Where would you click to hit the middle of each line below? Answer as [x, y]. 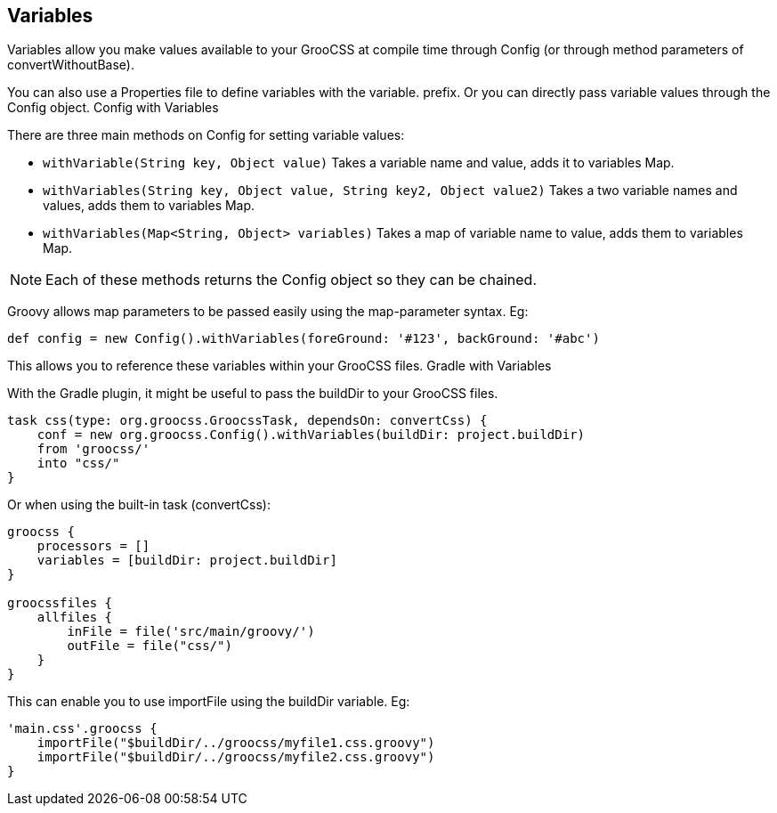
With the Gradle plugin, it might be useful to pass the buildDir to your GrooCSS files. [253, 394]
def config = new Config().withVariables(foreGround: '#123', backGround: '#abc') [304, 339]
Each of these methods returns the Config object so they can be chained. [291, 280]
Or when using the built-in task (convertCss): [139, 505]
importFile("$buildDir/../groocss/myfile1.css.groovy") [236, 743]
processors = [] [93, 546]
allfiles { [75, 618]
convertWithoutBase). [71, 65]
